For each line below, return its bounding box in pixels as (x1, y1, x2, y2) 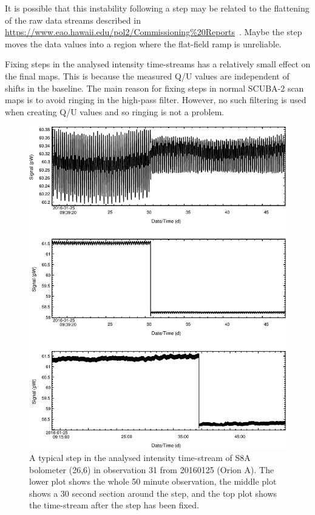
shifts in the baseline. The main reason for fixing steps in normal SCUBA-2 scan (5, 81, 304, 94)
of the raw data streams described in (5, 13, 141, 26)
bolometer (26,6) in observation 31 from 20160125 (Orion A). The (29, 463, 274, 476)
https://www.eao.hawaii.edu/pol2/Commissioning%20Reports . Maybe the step (5, 25, 302, 38)
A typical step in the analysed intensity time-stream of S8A (29, 451, 251, 464)
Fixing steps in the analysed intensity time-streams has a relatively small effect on (5, 58, 311, 70)
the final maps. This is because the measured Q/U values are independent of (5, 69, 290, 82)
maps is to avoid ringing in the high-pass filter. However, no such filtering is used (5, 93, 307, 106)
